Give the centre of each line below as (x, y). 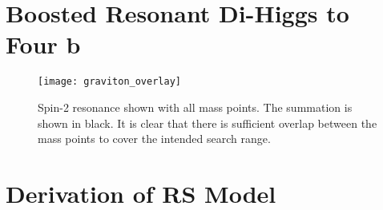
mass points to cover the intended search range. (154, 139)
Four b (43, 44)
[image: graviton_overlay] (109, 82)
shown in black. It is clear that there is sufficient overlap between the (208, 123)
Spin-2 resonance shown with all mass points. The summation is (195, 107)
